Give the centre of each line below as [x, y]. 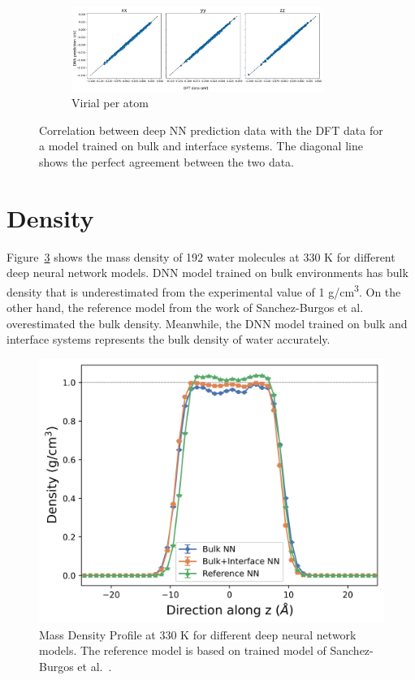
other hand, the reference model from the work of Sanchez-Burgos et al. [185, 308]
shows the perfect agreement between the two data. [167, 161]
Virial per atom [110, 103]
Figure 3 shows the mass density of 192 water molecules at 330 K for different [201, 256]
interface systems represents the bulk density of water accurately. [169, 339]
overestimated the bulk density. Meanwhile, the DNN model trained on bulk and [207, 323]
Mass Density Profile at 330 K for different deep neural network [198, 634]
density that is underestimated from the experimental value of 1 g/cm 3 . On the [204, 290]
